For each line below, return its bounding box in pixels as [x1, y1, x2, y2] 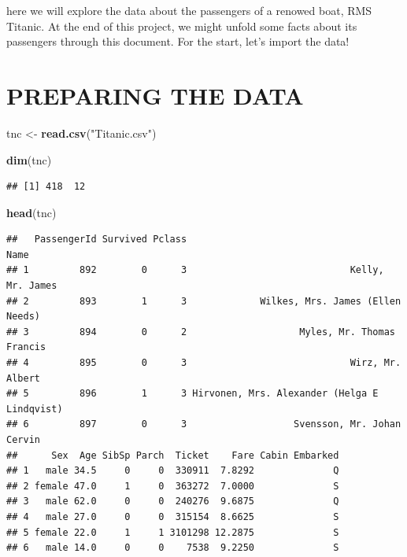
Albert [6, 372, 40, 384]
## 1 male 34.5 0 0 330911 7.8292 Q [6, 465, 339, 477]
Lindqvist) [6, 403, 63, 415]
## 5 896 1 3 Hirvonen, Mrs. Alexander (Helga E [6, 388, 379, 400]
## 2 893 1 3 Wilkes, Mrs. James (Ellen [6, 295, 401, 307]
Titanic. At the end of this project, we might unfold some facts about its [6, 17, 357, 34]
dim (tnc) [6, 151, 52, 168]
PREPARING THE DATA [6, 79, 304, 111]
